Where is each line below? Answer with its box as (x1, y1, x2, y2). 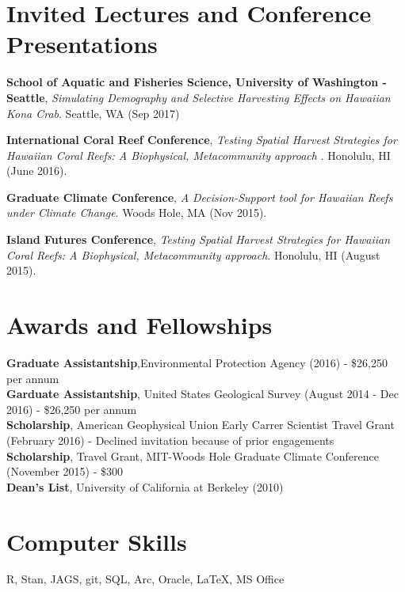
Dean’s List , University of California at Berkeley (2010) (6, 478, 284, 495)
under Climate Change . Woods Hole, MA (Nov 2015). (6, 204, 267, 221)
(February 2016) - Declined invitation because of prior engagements (6, 431, 334, 448)
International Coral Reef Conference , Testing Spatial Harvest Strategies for (6, 131, 397, 148)
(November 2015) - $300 (6, 463, 124, 480)
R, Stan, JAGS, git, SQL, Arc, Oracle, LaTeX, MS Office (6, 571, 285, 587)
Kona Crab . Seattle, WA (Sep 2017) (6, 104, 180, 121)
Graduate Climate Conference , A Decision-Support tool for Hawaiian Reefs (6, 188, 393, 205)
